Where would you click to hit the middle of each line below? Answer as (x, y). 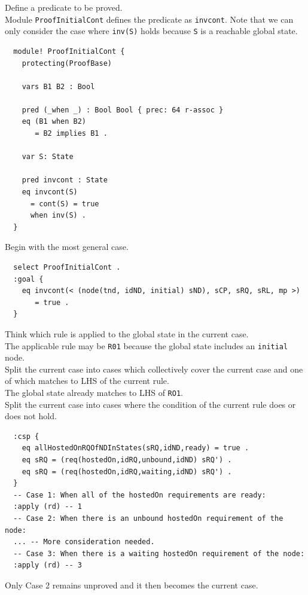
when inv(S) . (58, 216)
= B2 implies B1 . (71, 134)
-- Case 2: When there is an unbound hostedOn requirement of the (148, 518)
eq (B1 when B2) (54, 122)
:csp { (26, 436)
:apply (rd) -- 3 (48, 565)
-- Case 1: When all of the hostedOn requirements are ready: (140, 495)
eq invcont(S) (50, 192)
